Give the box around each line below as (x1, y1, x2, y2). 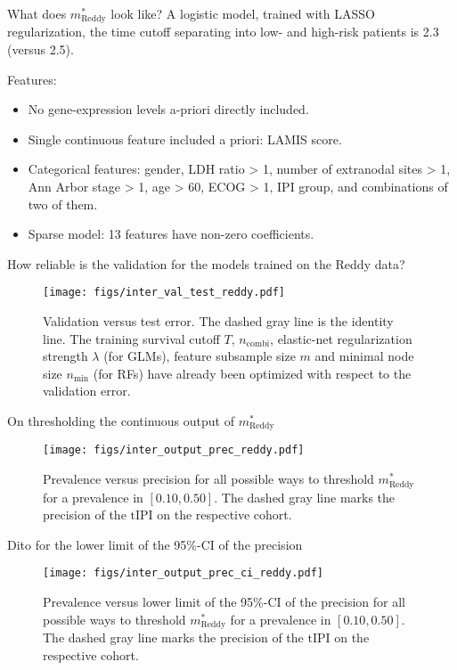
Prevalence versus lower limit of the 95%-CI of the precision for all (43, 592, 405, 611)
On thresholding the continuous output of (7, 412, 234, 430)
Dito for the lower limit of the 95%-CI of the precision (7, 535, 303, 553)
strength (43, 347, 88, 365)
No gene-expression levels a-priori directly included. (28, 100, 309, 118)
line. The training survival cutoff (43, 329, 220, 347)
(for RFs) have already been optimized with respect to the (93, 364, 412, 382)
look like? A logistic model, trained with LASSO (110, 4, 375, 22)
